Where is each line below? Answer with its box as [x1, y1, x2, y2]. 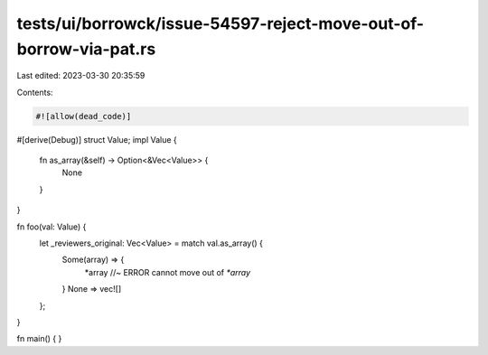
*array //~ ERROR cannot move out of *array [84, 266, 251, 277]
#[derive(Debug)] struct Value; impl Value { [16, 134, 178, 145]
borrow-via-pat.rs [16, 39, 156, 59]
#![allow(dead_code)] [35, 111, 132, 121]
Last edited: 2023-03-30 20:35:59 [16, 70, 145, 81]
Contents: [16, 87, 53, 98]
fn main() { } [16, 333, 62, 344]
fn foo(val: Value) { [16, 221, 87, 232]
